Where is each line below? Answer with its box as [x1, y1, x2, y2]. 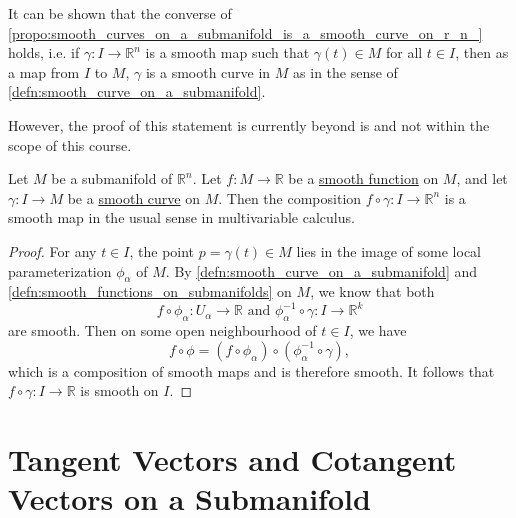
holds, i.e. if [8, 42, 80, 63]
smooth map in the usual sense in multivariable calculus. [8, 207, 355, 228]
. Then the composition [218, 187, 362, 208]
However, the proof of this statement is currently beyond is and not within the [8, 114, 490, 135]
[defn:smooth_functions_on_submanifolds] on [8, 281, 292, 302]
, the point [129, 240, 195, 261]
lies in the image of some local [296, 240, 482, 261]
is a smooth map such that [145, 42, 310, 63]
